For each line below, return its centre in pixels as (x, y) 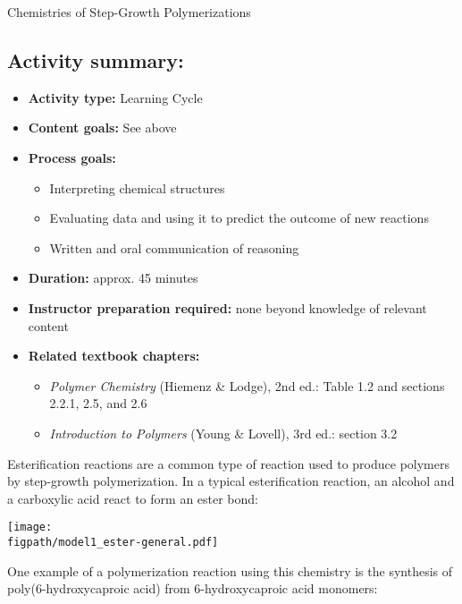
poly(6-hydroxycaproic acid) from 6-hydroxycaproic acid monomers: (193, 588)
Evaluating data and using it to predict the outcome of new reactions (239, 218)
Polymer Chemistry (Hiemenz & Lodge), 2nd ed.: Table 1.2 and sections (247, 385)
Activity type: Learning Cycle (115, 97)
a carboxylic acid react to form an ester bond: (133, 498)
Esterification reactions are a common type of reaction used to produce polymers (228, 463)
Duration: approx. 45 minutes (113, 278)
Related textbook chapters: (114, 356)
